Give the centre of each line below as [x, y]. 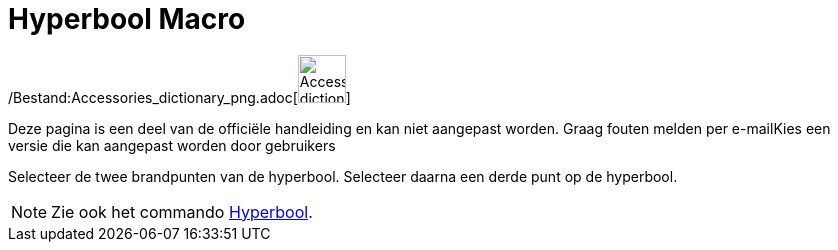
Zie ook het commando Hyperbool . [182, 211]
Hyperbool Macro [127, 19]
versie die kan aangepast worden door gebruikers [172, 145]
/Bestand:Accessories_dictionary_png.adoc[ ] [179, 97]
